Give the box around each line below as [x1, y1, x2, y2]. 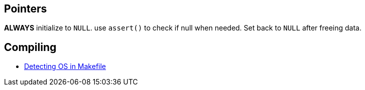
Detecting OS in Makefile [24, 62, 106, 71]
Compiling [4, 40, 57, 53]
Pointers [4, 2, 47, 15]
